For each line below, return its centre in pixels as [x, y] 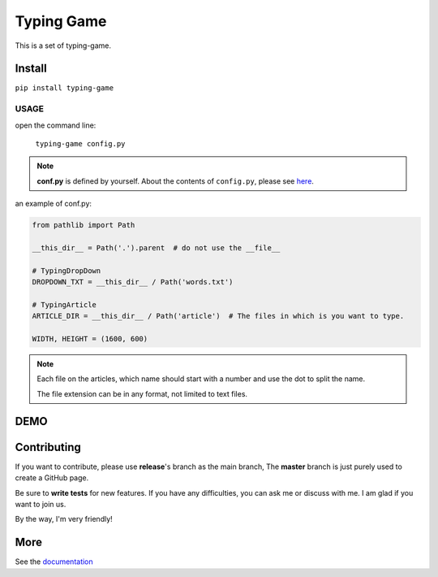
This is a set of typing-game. [63, 46]
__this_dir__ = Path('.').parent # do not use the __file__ [156, 247]
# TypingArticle [64, 304]
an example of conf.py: [54, 204]
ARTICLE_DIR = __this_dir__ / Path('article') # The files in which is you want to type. [218, 316]
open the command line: [56, 125]
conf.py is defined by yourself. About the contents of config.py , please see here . [175, 181]
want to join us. [41, 504]
